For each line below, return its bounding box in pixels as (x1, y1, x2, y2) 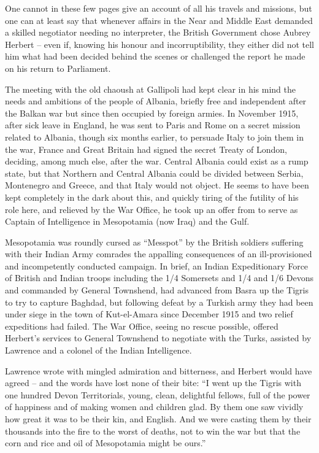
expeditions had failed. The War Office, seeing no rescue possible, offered (5, 319, 279, 332)
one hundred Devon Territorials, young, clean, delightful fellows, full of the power (5, 388, 310, 401)
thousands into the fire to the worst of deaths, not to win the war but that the (5, 424, 301, 437)
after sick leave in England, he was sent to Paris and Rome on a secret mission (5, 118, 301, 131)
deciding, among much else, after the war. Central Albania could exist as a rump (5, 155, 309, 168)
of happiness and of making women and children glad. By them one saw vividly (5, 400, 304, 413)
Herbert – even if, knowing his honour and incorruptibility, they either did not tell (5, 37, 315, 50)
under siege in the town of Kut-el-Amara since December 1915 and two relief (5, 308, 293, 320)
